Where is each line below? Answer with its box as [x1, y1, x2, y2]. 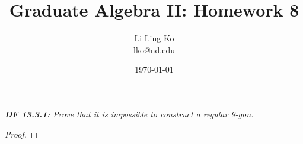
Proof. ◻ [5, 127, 38, 140]
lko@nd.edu [133, 43, 176, 55]
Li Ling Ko [134, 32, 174, 44]
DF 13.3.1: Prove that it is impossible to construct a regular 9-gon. [5, 107, 254, 120]
